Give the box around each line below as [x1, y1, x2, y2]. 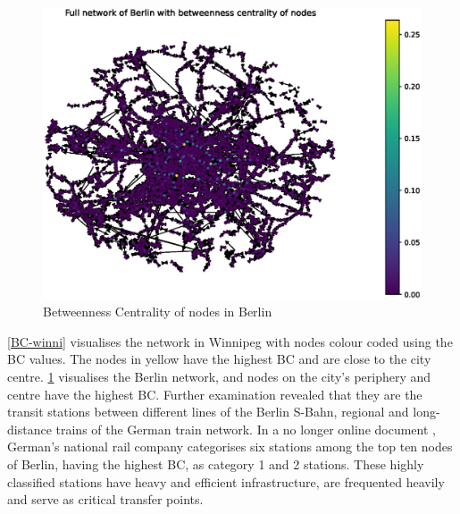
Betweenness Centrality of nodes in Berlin [43, 302, 272, 321]
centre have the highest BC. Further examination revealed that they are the [7, 384, 422, 403]
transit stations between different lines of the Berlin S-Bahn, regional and [7, 402, 409, 421]
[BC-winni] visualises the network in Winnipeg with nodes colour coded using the [7, 332, 453, 350]
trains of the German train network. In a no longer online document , [55, 419, 436, 438]
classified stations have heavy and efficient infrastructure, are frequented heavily [7, 472, 445, 491]
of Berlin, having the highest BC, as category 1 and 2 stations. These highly [7, 455, 424, 474]
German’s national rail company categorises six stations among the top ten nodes [7, 437, 453, 456]
